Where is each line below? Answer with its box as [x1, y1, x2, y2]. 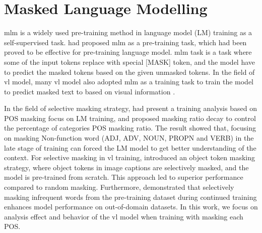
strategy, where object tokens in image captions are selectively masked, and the [4, 162, 249, 172]
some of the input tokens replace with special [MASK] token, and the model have [4, 56, 255, 67]
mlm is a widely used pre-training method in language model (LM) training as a [4, 27, 252, 38]
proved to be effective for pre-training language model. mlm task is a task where [4, 47, 252, 57]
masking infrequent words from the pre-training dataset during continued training [4, 191, 257, 202]
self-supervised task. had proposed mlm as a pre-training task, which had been [4, 37, 247, 47]
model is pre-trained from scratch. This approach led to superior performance [4, 172, 243, 182]
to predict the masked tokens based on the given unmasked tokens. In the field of [4, 66, 255, 77]
